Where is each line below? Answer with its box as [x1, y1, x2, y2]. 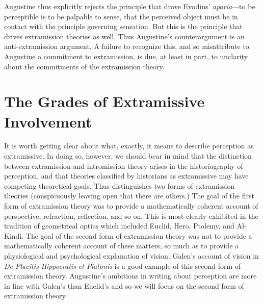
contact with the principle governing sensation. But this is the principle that [4, 21, 243, 32]
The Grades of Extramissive [4, 91, 205, 112]
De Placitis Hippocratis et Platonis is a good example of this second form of [4, 260, 241, 271]
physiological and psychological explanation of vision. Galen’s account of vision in [4, 250, 259, 261]
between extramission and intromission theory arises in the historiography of [4, 160, 243, 171]
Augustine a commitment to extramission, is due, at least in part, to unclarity [4, 50, 248, 61]
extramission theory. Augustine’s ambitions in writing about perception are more [4, 270, 257, 281]
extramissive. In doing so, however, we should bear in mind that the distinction [4, 150, 252, 161]
